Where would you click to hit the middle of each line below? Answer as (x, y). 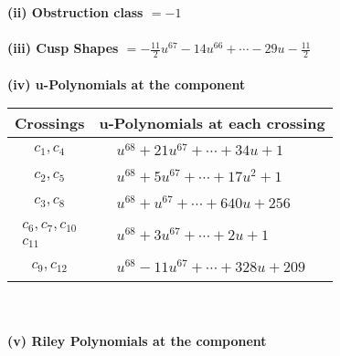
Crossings (50, 123)
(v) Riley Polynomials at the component (137, 340)
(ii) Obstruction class (75, 12)
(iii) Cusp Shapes (63, 48)
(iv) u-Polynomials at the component (127, 84)
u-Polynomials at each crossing (212, 123)
